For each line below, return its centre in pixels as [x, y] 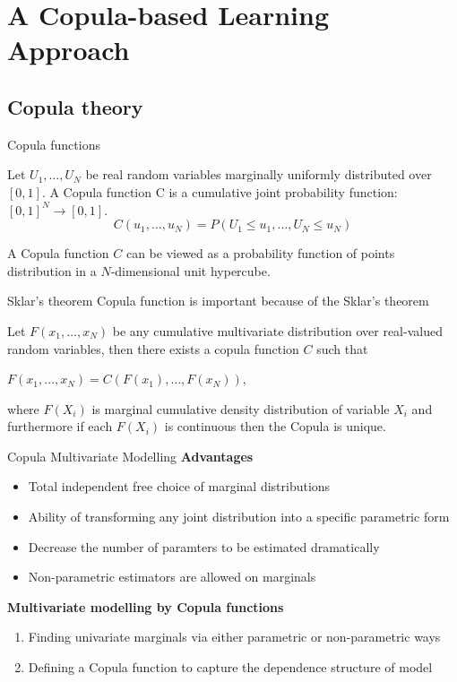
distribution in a [52, 270]
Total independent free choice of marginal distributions [179, 486]
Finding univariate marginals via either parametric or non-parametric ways [234, 637]
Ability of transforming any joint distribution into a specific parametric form [239, 517]
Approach [69, 50]
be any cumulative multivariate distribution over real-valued [277, 330]
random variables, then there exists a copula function [153, 348]
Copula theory [75, 106]
